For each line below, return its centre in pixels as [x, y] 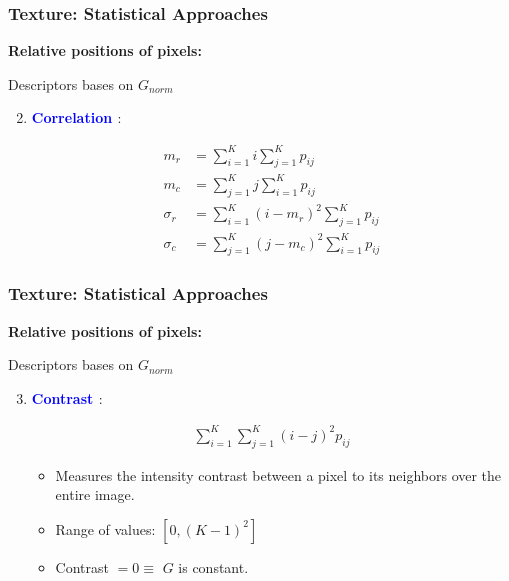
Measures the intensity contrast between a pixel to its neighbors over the [278, 474]
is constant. [213, 566]
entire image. [95, 494]
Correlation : [76, 117]
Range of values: [105, 528]
